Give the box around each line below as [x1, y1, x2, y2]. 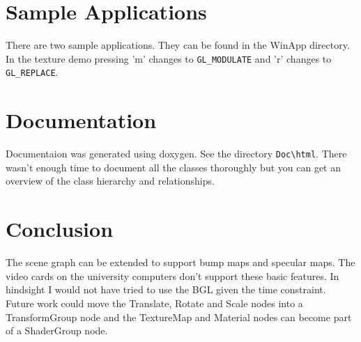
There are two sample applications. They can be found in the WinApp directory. [6, 38, 350, 52]
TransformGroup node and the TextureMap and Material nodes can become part [6, 309, 352, 324]
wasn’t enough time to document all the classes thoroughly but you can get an [6, 160, 341, 174]
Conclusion [6, 215, 114, 243]
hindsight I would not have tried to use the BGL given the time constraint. [6, 282, 326, 297]
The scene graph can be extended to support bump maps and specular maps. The [6, 255, 355, 270]
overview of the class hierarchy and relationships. [6, 173, 215, 188]
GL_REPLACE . [6, 65, 59, 79]
